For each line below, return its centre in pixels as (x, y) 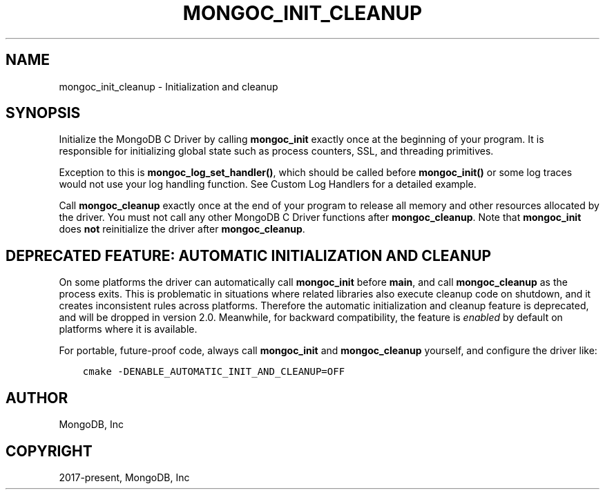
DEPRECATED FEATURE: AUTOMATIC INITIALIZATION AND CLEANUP (249, 255)
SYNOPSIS (43, 113)
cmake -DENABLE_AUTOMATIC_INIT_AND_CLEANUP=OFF (214, 372)
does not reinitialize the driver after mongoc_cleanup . (182, 229)
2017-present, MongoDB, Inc (124, 477)
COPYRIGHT (49, 451)
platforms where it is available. (128, 329)
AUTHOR (37, 398)
